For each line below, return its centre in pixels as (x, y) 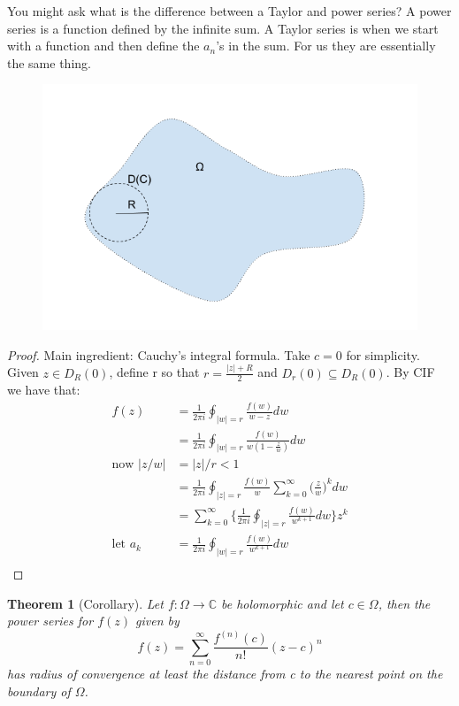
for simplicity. (383, 354)
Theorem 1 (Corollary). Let (85, 603)
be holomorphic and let (282, 603)
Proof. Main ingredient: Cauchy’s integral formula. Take (159, 354)
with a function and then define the (103, 46)
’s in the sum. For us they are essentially (326, 46)
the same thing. (49, 62)
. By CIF (410, 372)
